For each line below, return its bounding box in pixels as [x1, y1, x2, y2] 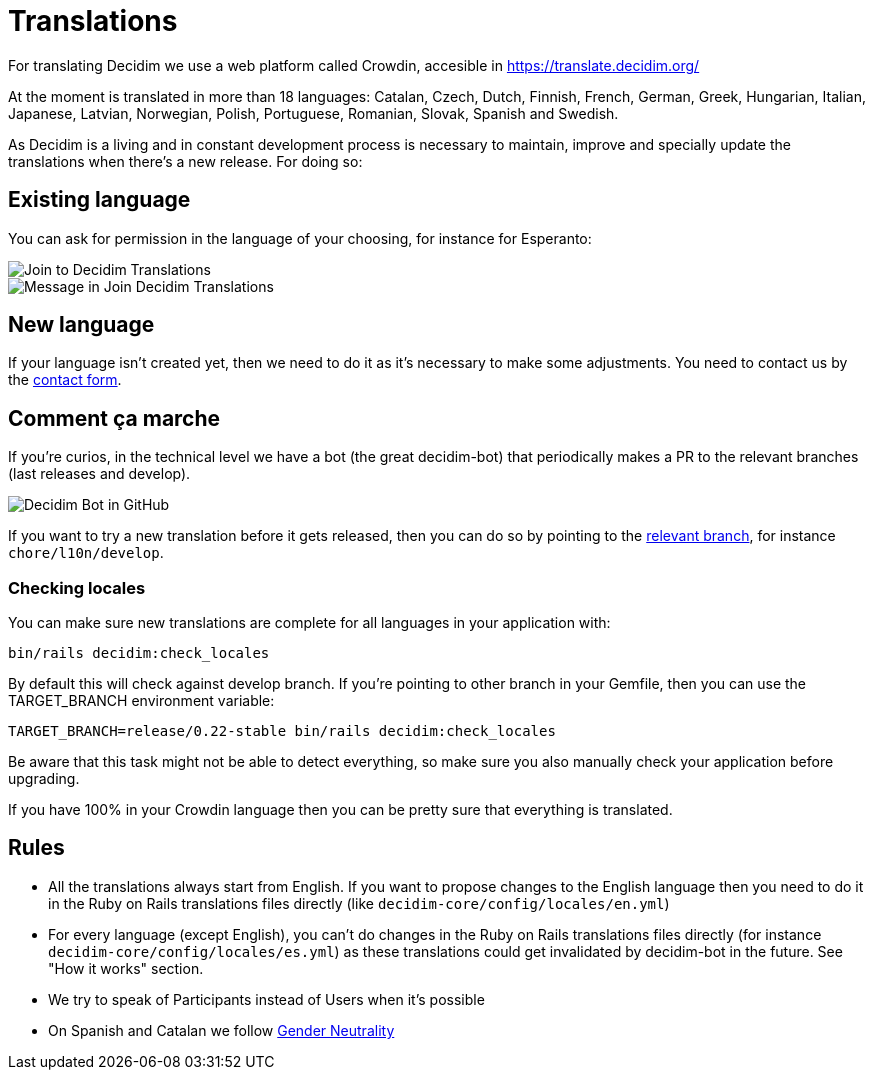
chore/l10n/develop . [8, 544, 164, 562]
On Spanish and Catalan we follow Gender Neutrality [48, 1021, 395, 1039]
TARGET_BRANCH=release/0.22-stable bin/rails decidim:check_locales [8, 723, 556, 740]
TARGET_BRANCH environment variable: [8, 692, 275, 710]
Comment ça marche [8, 405, 221, 431]
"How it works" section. [48, 959, 204, 977]
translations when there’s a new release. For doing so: [8, 152, 363, 170]
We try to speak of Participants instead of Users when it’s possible [48, 990, 485, 1008]
